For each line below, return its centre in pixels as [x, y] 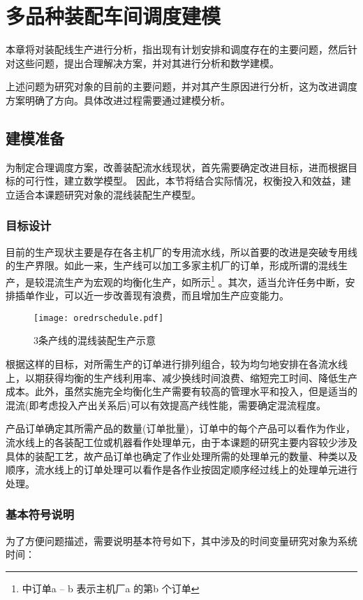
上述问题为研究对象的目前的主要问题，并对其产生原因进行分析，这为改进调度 [181, 86]
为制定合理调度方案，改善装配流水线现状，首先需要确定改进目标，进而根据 [177, 167]
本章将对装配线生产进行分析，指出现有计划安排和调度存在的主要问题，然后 [177, 49]
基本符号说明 [40, 514]
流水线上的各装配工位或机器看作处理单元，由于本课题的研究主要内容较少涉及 [181, 442]
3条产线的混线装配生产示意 [95, 340]
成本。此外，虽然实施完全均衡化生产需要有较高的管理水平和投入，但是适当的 [181, 391]
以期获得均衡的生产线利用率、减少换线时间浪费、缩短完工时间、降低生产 [191, 377]
